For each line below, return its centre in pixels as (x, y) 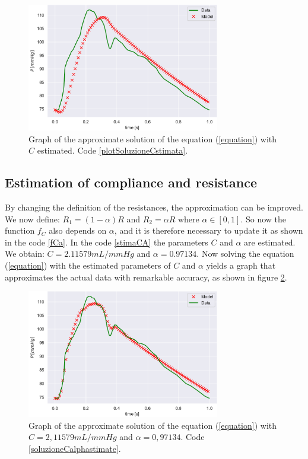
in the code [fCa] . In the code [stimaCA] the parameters (107, 242)
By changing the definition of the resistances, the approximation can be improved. (154, 207)
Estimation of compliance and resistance (131, 182)
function (20, 230)
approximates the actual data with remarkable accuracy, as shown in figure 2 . (146, 277)
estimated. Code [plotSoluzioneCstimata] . (112, 150)
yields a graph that (241, 265)
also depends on (78, 230)
